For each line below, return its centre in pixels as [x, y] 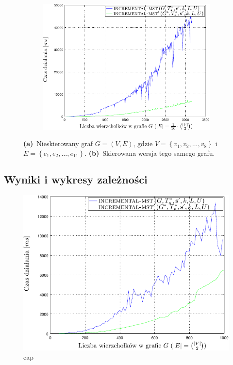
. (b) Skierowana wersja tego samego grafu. [150, 153]
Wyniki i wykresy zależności [76, 179]
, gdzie [143, 143]
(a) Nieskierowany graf [58, 143]
